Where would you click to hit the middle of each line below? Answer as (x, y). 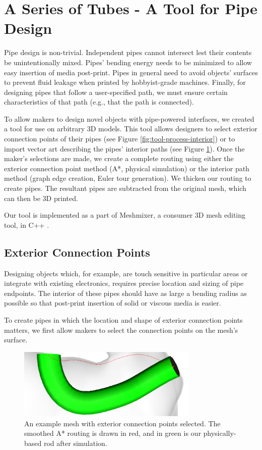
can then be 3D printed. (41, 198)
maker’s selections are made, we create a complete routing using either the (119, 158)
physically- (220, 433)
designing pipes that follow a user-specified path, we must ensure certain (116, 92)
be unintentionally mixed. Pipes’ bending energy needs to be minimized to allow (128, 62)
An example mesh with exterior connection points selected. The (122, 423)
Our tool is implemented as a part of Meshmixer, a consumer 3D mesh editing (125, 215)
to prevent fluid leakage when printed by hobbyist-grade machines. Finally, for (125, 82)
